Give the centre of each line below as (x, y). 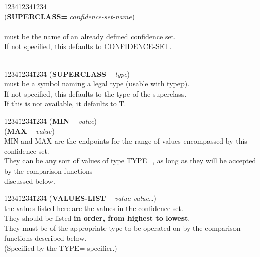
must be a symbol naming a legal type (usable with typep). (97, 84)
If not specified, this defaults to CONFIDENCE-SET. (88, 46)
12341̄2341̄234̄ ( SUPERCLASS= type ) (67, 73)
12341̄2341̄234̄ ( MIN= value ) (50, 120)
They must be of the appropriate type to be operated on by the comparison (122, 228)
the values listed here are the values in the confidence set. (94, 208)
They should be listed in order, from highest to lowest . (97, 218)
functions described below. (45, 238)
